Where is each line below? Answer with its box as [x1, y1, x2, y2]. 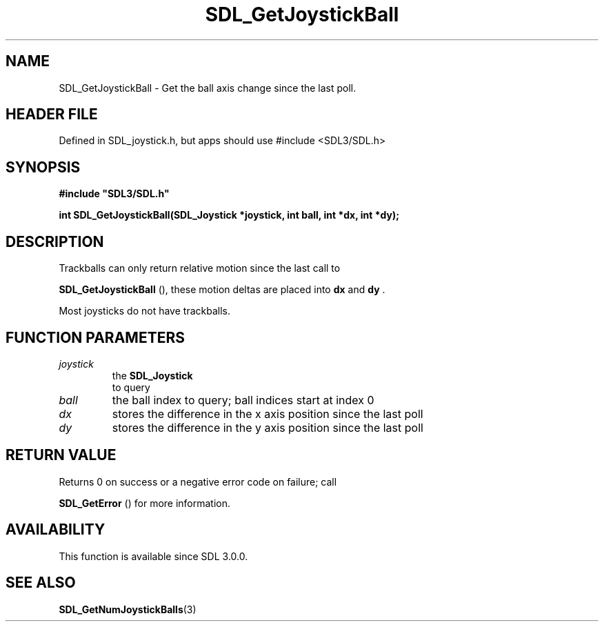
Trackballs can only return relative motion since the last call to [59, 262, 341, 275]
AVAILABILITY [6, 521, 105, 539]
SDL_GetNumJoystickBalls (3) [59, 603, 197, 615]
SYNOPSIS [6, 158, 81, 176]
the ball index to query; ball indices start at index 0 [112, 392, 374, 407]
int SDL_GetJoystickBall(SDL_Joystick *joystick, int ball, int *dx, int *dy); [59, 209, 399, 221]
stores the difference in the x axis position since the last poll [112, 406, 423, 421]
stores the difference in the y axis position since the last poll [112, 420, 423, 435]
